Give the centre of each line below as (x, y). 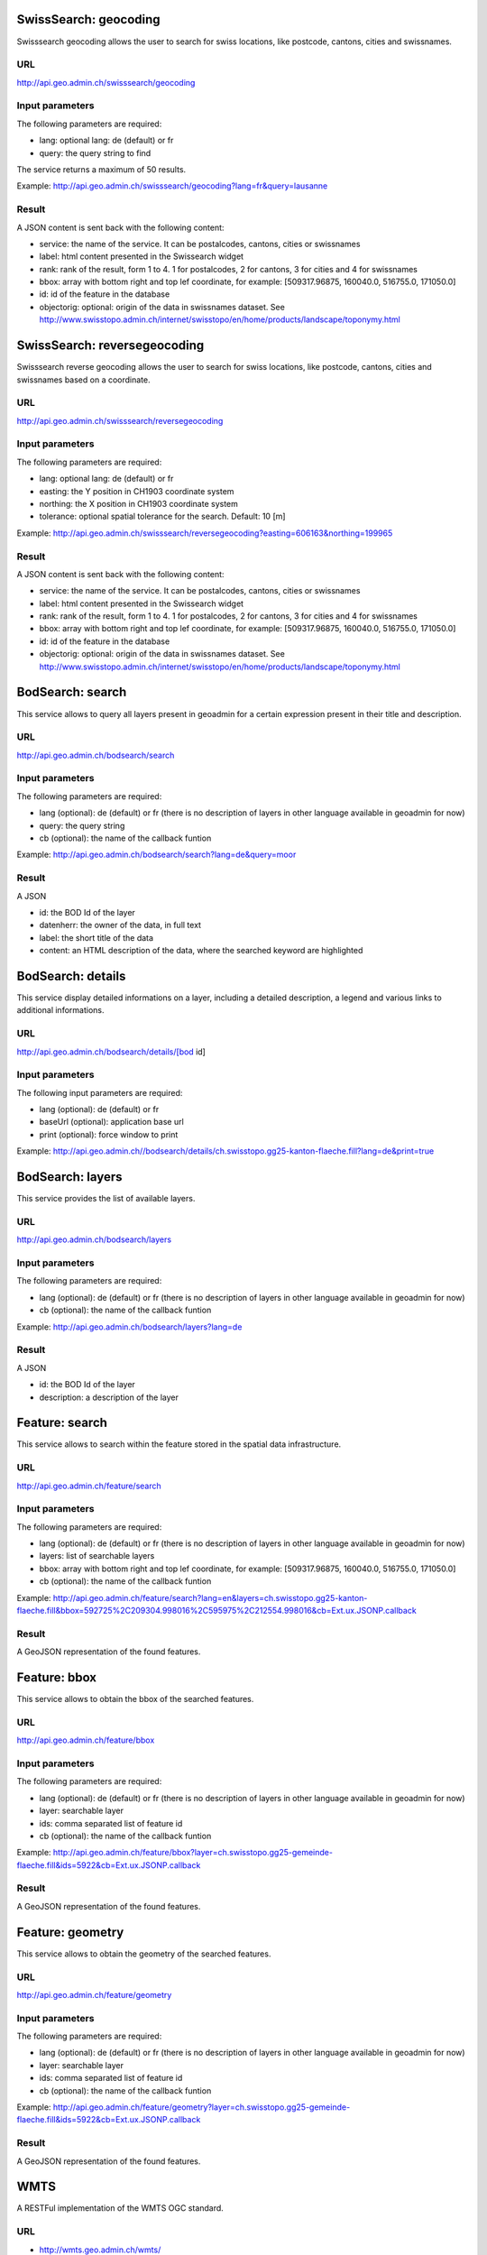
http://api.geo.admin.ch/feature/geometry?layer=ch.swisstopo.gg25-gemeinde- (202, 2107)
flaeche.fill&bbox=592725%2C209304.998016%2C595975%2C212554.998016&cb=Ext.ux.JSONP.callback (216, 1611)
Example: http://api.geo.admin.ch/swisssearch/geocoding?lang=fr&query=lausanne (172, 186)
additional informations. (60, 1010)
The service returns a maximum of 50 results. (101, 169)
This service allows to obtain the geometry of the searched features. (144, 1954)
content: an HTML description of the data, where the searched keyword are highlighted (201, 951)
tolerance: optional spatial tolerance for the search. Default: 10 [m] (162, 516)
